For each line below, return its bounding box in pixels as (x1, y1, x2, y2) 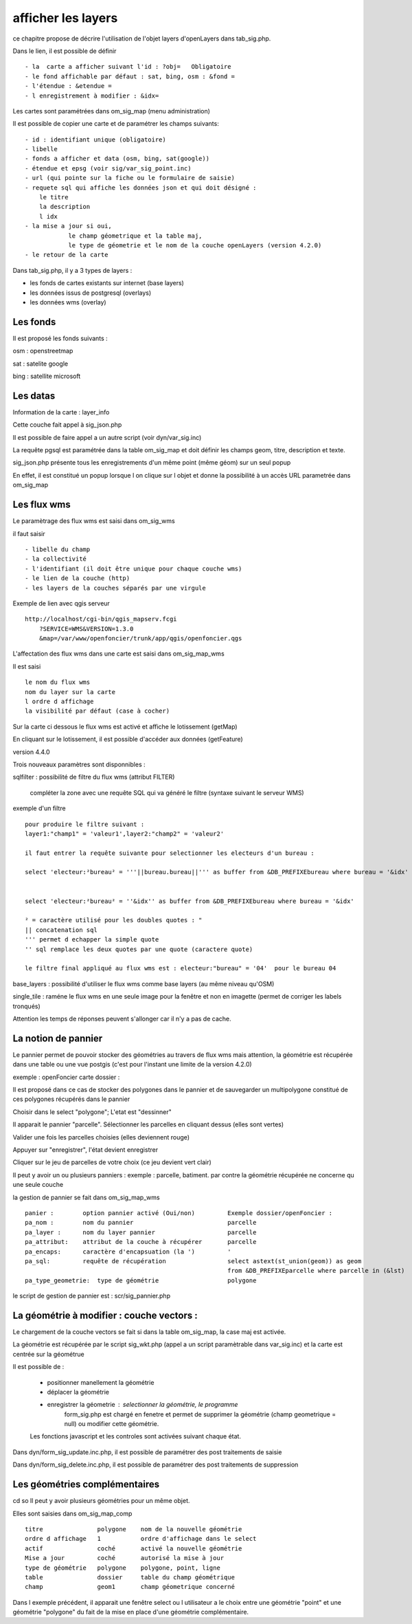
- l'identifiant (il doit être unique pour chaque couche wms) (25, 564, 242, 572)
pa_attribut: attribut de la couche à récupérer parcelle (25, 1238, 257, 1246)
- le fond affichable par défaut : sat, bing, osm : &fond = (25, 72, 235, 80)
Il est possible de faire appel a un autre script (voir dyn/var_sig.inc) (12, 433, 202, 441)
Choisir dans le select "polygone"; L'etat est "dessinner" (12, 1107, 172, 1116)
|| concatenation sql (25, 926, 98, 934)
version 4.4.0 (12, 748, 51, 756)
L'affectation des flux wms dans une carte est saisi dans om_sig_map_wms (12, 649, 225, 658)
